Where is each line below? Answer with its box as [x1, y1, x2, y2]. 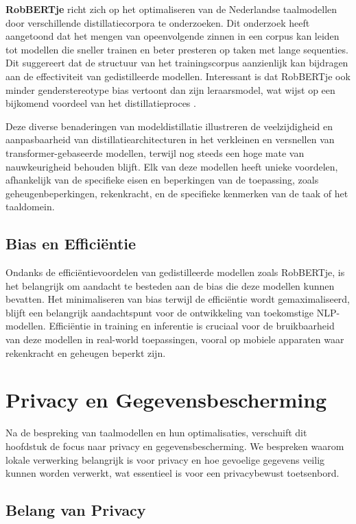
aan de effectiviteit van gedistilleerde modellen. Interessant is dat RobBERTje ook [5, 68, 351, 83]
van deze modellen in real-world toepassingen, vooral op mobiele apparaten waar [5, 332, 344, 347]
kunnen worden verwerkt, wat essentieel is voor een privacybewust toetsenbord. [5, 466, 340, 480]
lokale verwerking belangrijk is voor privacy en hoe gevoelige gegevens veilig [5, 452, 325, 466]
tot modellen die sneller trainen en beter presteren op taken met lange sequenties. [5, 42, 348, 56]
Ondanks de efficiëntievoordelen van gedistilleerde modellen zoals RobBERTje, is [5, 265, 345, 279]
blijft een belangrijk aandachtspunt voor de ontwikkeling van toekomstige [5, 305, 314, 319]
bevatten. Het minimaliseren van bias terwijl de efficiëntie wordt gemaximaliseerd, [5, 292, 351, 306]
